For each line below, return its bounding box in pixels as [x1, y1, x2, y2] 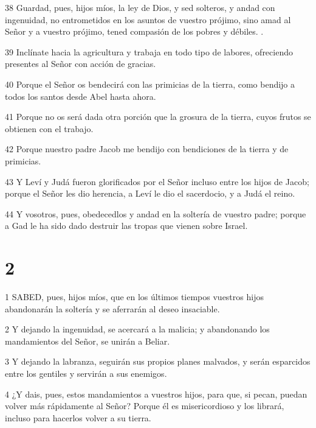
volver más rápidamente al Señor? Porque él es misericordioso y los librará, [5, 399, 284, 412]
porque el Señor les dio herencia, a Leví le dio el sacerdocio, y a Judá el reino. [5, 187, 295, 200]
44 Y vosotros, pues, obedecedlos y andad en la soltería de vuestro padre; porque [5, 207, 306, 220]
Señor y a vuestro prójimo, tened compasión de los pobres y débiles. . [5, 25, 264, 38]
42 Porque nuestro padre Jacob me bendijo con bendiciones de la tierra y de [5, 142, 289, 155]
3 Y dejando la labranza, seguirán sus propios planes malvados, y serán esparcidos [5, 355, 311, 368]
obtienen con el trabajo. [5, 122, 94, 135]
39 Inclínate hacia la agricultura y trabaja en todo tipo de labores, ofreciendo [5, 45, 293, 58]
